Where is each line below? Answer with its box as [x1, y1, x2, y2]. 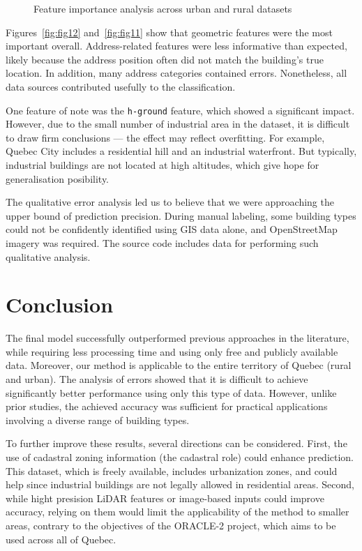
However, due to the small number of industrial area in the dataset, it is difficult [6, 116, 350, 131]
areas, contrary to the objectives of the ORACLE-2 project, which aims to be [6, 518, 336, 532]
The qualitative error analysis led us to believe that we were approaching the [6, 195, 334, 209]
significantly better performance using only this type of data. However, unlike [6, 385, 337, 400]
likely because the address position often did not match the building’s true [6, 52, 324, 66]
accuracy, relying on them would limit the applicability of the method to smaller [6, 504, 349, 519]
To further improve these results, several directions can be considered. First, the [6, 436, 347, 451]
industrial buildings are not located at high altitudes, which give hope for [6, 158, 319, 172]
